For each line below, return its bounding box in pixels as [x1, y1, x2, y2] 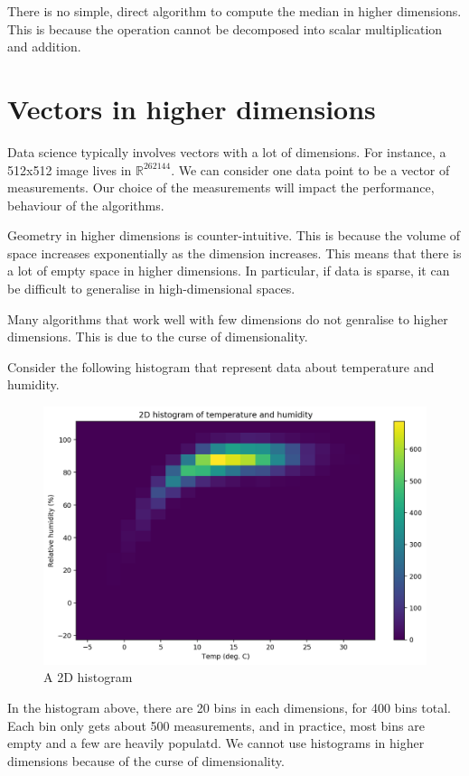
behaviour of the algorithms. [7, 195, 164, 214]
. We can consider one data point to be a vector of [171, 160, 450, 179]
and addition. [7, 37, 81, 56]
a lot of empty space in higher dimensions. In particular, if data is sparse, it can [7, 261, 450, 280]
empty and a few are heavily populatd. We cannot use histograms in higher [7, 734, 425, 753]
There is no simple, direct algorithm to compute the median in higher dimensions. [7, 2, 462, 20]
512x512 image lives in [7, 160, 132, 179]
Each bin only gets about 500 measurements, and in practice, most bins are [7, 715, 425, 734]
